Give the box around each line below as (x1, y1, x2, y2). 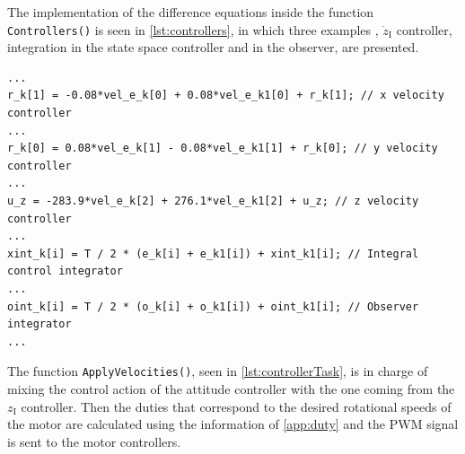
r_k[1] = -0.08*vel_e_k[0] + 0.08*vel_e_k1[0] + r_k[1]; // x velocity (7, 89, 444, 102)
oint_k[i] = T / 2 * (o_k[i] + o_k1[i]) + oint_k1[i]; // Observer (7, 300, 419, 313)
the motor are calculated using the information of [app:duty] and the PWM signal (7, 415, 459, 433)
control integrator (7, 265, 123, 278)
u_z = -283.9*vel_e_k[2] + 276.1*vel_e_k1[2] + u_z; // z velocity (7, 195, 419, 207)
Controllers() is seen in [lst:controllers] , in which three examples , (7, 20, 379, 39)
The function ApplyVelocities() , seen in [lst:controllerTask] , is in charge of (7, 362, 428, 380)
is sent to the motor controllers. (7, 432, 181, 450)
